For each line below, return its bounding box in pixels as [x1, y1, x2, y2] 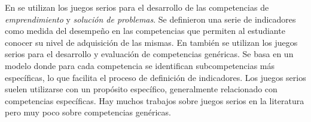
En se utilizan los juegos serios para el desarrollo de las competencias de [5, 1, 269, 13]
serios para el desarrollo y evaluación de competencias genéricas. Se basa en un [5, 48, 294, 60]
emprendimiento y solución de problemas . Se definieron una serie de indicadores [5, 12, 296, 25]
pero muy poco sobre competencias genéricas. [5, 106, 171, 118]
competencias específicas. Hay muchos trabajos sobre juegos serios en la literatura [5, 94, 304, 107]
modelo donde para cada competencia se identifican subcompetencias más [5, 59, 275, 71]
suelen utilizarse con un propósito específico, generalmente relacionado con [5, 83, 278, 95]
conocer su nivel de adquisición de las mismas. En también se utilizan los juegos [5, 36, 298, 48]
